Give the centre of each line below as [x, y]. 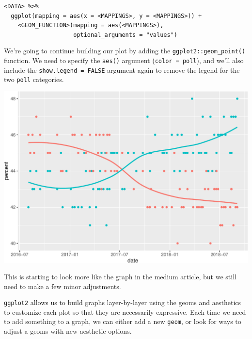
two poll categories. [34, 79]
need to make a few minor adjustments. [63, 286]
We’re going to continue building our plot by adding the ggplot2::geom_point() [125, 51]
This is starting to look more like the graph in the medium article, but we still [120, 276]
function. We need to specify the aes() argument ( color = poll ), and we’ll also [124, 60]
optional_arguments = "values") [125, 35]
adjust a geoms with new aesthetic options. [68, 331]
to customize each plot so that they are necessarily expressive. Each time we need [125, 312]
